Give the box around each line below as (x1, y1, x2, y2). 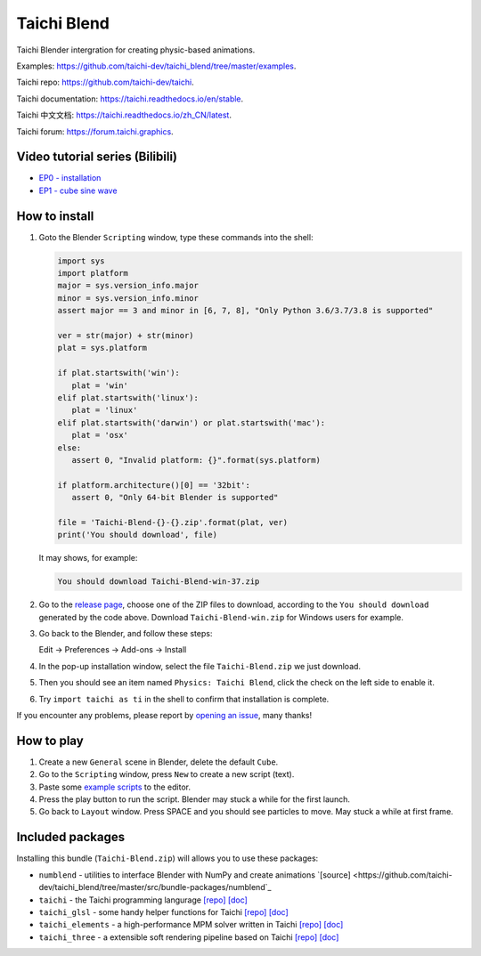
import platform (57, 268, 129, 279)
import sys (57, 255, 105, 266)
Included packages (16, 830, 125, 845)
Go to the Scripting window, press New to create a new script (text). (38, 769, 295, 780)
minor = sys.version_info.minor (57, 293, 200, 303)
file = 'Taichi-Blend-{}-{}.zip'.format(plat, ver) (57, 517, 289, 527)
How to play (16, 733, 84, 748)
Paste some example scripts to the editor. (38, 782, 192, 792)
